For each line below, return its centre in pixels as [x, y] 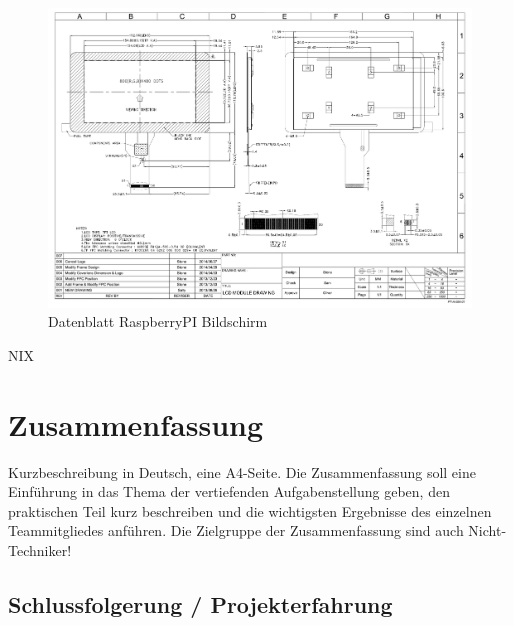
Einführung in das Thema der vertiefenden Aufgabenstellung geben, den [229, 491]
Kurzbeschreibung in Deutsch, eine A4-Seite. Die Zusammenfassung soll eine [242, 471]
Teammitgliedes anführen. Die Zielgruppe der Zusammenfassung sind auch [236, 530]
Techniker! [40, 549]
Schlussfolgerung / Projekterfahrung [200, 603]
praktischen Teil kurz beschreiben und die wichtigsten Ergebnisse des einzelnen [250, 510]
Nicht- [487, 530]
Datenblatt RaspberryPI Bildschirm [158, 321]
